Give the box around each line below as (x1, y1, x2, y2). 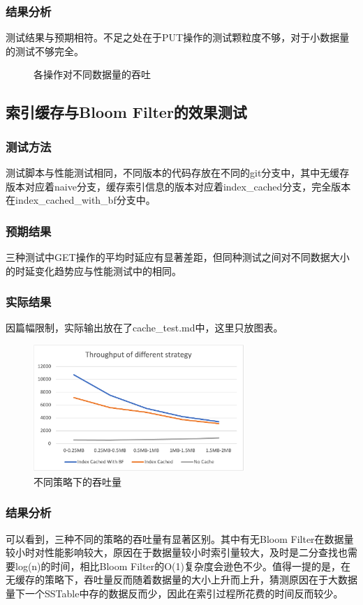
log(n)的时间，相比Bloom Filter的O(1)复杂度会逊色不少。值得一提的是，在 (15, 558, 350, 573)
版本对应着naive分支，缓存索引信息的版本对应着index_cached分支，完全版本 (6, 179, 351, 193)
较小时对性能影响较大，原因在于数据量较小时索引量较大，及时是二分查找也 (6, 545, 348, 560)
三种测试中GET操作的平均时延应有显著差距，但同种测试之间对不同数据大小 (6, 250, 350, 264)
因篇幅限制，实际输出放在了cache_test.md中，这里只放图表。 (6, 320, 283, 335)
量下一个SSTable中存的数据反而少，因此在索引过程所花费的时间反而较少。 (6, 585, 343, 600)
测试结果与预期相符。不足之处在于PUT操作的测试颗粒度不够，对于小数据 (6, 30, 340, 45)
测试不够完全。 (15, 43, 84, 58)
